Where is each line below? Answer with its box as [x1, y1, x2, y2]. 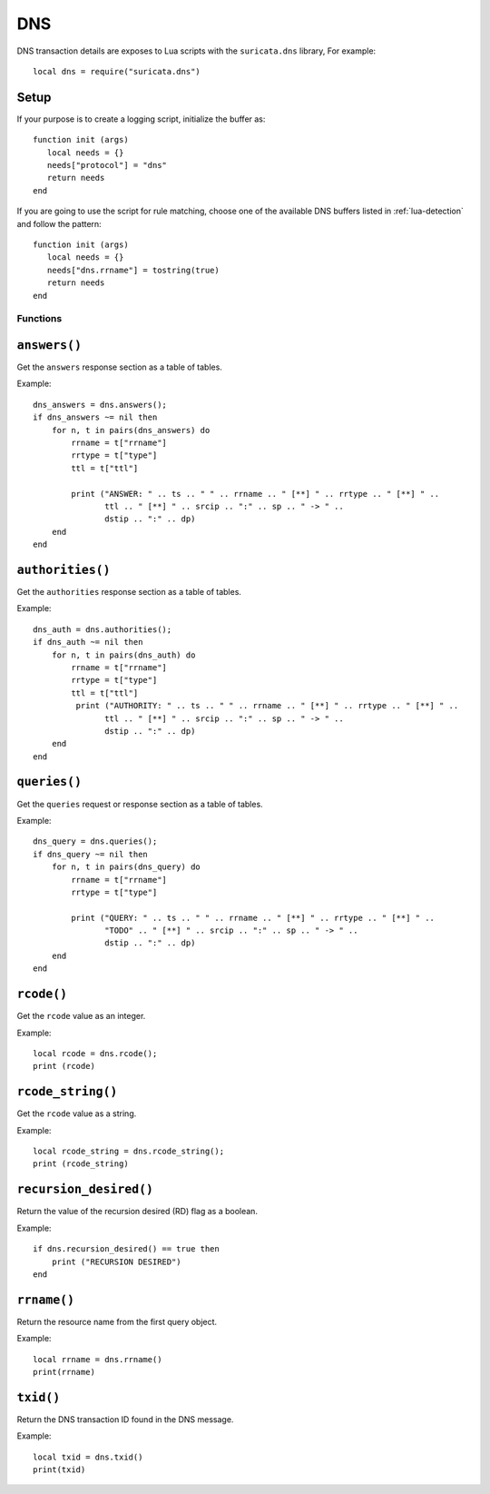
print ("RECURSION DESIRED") [51, 1256, 181, 1267]
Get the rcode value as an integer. [16, 1011, 146, 1022]
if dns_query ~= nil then [33, 849, 149, 859]
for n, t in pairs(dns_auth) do [51, 649, 196, 660]
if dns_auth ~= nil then [33, 637, 143, 648]
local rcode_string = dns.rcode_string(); [33, 1146, 225, 1157]
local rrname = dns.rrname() [33, 1354, 162, 1364]
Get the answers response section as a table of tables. [16, 361, 222, 372]
